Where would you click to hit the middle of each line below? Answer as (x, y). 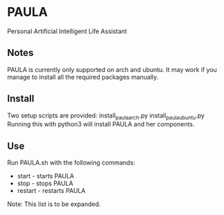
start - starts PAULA (46, 176)
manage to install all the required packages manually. (83, 77)
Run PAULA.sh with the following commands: (71, 162)
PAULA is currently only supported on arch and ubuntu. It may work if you (112, 69)
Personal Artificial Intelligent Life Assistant (67, 31)
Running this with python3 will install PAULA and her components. (101, 124)
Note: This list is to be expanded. (54, 204)
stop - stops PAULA (45, 183)
